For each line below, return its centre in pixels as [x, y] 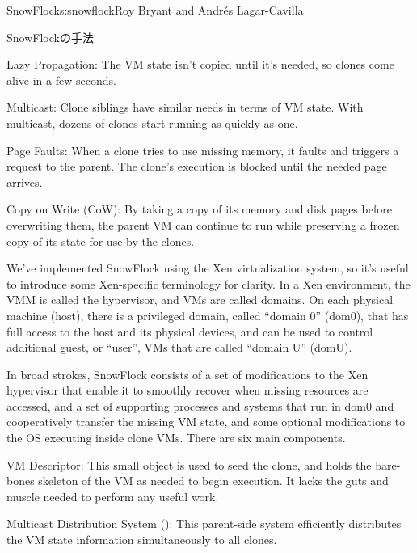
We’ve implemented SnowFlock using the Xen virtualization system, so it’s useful [208, 268]
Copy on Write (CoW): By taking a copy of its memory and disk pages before [199, 209]
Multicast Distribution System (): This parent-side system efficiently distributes [204, 523]
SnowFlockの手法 [50, 37]
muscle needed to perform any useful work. [113, 496]
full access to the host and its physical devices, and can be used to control [190, 331]
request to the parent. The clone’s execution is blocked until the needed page [197, 166]
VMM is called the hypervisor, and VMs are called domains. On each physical [200, 300]
